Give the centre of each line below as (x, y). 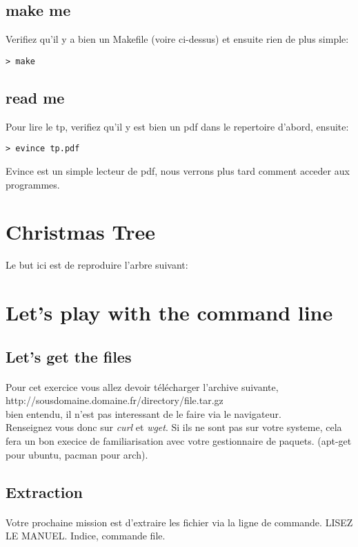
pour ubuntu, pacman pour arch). (77, 454)
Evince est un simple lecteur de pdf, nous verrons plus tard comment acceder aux (178, 170)
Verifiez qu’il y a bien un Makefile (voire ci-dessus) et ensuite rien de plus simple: (177, 39)
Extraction (44, 491)
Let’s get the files (69, 356)
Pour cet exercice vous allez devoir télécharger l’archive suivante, (142, 386)
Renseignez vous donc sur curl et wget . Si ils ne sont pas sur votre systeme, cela (174, 427)
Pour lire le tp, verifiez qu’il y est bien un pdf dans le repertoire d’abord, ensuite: (177, 126)
